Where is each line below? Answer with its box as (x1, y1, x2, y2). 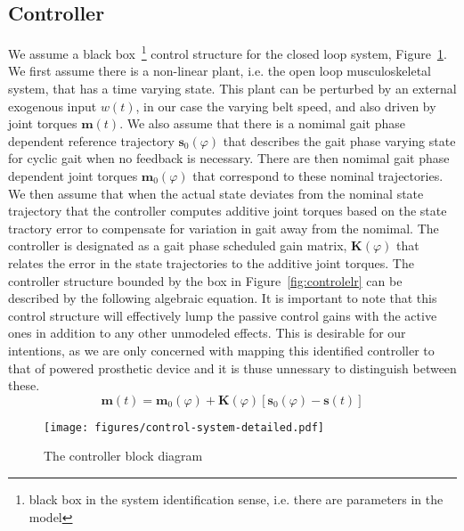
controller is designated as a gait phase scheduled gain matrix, (8, 236, 347, 255)
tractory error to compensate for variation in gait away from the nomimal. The (8, 218, 439, 237)
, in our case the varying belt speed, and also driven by (135, 96, 436, 115)
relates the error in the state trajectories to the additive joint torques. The (8, 253, 414, 272)
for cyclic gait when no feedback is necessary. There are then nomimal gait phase (8, 149, 450, 167)
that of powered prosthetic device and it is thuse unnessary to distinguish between (8, 358, 457, 377)
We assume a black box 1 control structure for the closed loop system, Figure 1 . (8, 42, 447, 62)
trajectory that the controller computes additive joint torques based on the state (8, 201, 447, 220)
